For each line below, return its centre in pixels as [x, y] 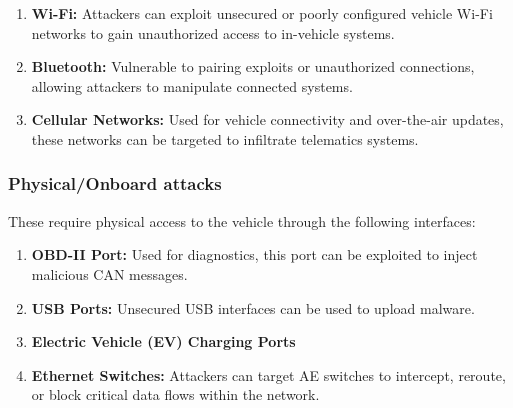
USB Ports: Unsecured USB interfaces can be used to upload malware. [253, 307]
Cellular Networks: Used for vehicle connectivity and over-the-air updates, [267, 119]
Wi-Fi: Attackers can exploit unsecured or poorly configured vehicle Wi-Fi [262, 13]
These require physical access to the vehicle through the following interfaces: [242, 220]
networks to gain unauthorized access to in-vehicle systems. [213, 32]
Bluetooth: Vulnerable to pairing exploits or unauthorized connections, [253, 66]
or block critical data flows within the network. [175, 394]
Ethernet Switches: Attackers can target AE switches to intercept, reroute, [268, 374]
